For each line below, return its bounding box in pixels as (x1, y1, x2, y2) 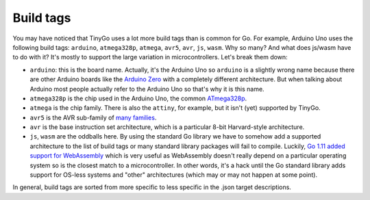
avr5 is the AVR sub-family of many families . (29, 113, 157, 122)
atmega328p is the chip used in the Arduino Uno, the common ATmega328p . (29, 94, 247, 102)
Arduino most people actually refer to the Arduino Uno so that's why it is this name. (29, 85, 264, 93)
